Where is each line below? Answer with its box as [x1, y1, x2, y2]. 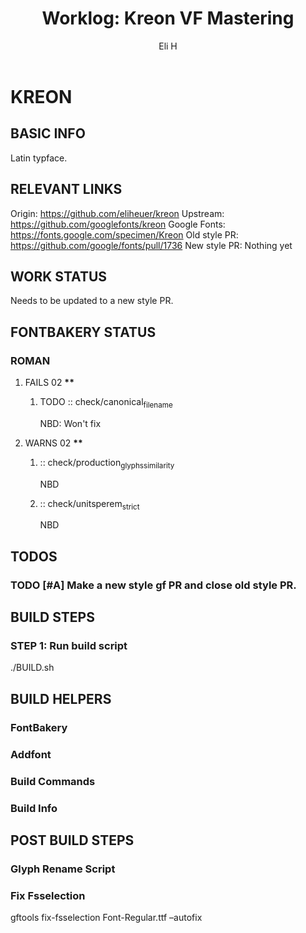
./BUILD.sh [10, 662, 55, 674]
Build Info [10, 801, 58, 815]
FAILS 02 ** [24, 377, 75, 389]
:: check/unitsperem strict [39, 497, 140, 512]
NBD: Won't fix [39, 417, 102, 429]
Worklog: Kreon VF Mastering [41, 7, 295, 30]
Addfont [10, 747, 52, 761]
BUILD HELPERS [10, 690, 112, 707]
